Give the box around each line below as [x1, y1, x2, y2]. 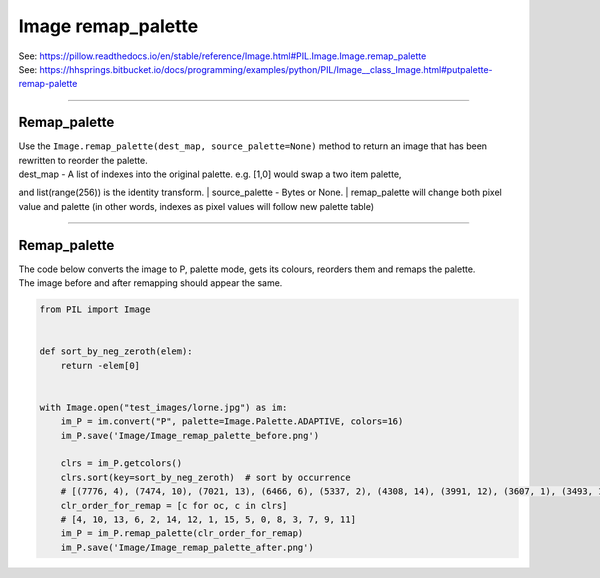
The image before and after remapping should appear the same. [18, 277, 283, 289]
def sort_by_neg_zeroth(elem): [39, 346, 194, 357]
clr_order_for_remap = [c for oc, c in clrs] [60, 500, 288, 511]
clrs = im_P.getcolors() [60, 458, 183, 469]
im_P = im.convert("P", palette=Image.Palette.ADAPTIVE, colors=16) [60, 416, 404, 427]
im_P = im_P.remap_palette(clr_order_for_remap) [60, 528, 304, 539]
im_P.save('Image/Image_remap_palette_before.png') [60, 430, 320, 441]
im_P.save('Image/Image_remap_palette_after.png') [60, 541, 314, 553]
